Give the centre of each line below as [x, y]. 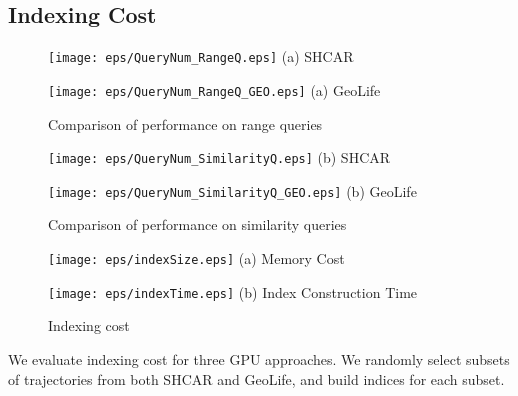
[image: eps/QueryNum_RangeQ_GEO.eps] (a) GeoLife [214, 89]
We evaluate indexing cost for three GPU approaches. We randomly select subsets [259, 358]
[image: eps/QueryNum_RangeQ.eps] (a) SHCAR [201, 56]
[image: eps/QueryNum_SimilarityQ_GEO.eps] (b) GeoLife [232, 190]
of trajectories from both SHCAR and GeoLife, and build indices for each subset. [256, 378]
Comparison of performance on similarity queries [197, 224]
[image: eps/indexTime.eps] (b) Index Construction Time [233, 291]
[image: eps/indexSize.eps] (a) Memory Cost [196, 258]
